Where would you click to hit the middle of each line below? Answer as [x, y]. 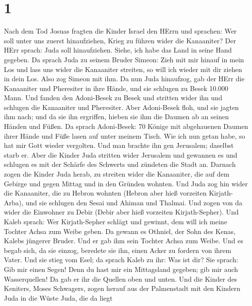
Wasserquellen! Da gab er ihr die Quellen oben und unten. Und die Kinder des [121, 279]
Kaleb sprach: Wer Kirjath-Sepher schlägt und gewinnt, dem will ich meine [116, 221]
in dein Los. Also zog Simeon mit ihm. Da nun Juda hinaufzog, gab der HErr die [124, 79]
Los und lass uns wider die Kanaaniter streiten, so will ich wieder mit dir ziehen [123, 69]
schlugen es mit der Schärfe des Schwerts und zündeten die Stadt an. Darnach [120, 164]
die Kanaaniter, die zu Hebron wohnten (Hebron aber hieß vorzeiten [105, 193]
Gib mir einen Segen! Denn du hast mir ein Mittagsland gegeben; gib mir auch [121, 269]
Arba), [14, 202]
